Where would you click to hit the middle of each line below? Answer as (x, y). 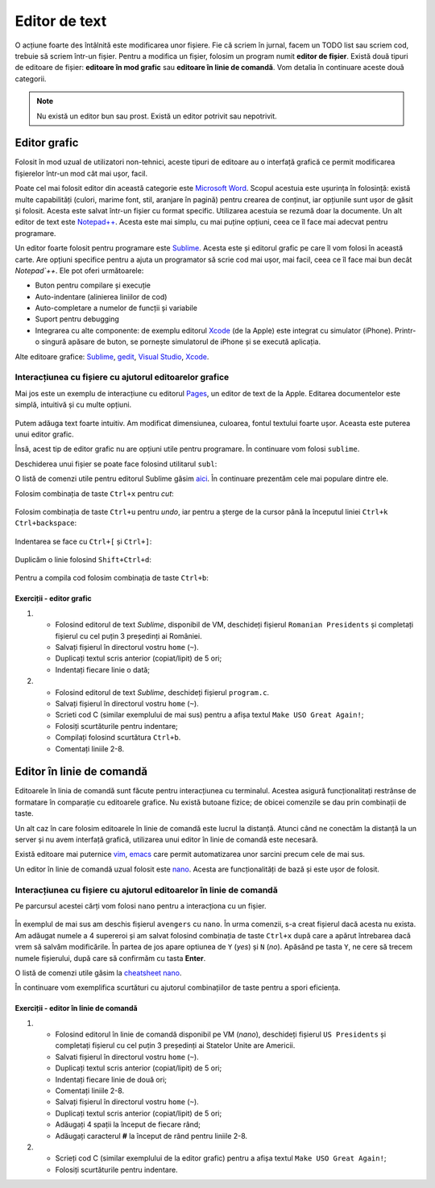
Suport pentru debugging (77, 319)
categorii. (31, 79)
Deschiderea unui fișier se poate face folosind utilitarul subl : (116, 464)
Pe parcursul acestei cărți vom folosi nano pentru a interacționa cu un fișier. (141, 905)
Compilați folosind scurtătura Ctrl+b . (118, 738)
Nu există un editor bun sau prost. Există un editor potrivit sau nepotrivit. (157, 116)
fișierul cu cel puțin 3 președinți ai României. (128, 635)
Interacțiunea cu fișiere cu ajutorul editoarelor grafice (122, 377)
